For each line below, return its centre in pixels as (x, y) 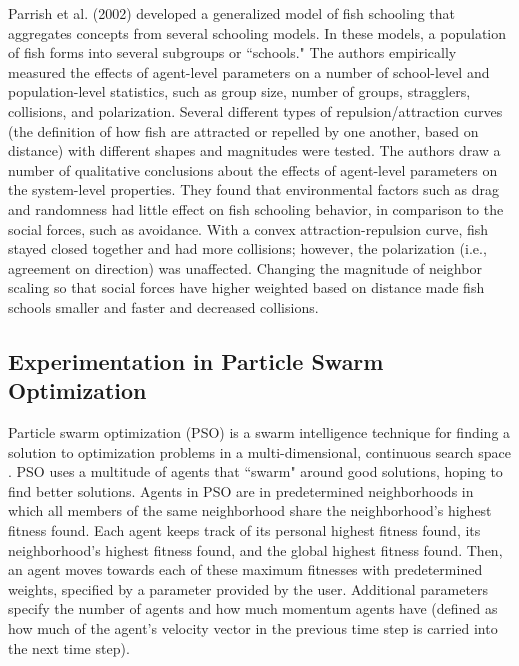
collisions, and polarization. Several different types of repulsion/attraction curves (255, 110)
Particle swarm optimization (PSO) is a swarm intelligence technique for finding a (259, 432)
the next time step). (69, 647)
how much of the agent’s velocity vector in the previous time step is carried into (253, 628)
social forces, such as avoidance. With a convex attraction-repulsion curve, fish (248, 228)
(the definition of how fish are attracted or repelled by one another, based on (243, 130)
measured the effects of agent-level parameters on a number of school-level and (249, 71)
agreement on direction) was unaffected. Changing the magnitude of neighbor (245, 267)
